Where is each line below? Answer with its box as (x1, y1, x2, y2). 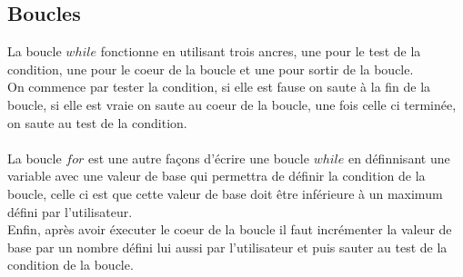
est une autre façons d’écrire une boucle (88, 148, 309, 167)
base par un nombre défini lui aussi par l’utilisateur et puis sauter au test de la (7, 237, 448, 256)
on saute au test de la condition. (7, 113, 187, 132)
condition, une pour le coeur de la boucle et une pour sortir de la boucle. (7, 59, 414, 78)
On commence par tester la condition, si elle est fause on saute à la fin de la (7, 77, 431, 96)
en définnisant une (347, 148, 450, 167)
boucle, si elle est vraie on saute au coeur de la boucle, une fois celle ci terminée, (7, 94, 457, 114)
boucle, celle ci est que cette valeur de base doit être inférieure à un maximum (7, 183, 443, 203)
